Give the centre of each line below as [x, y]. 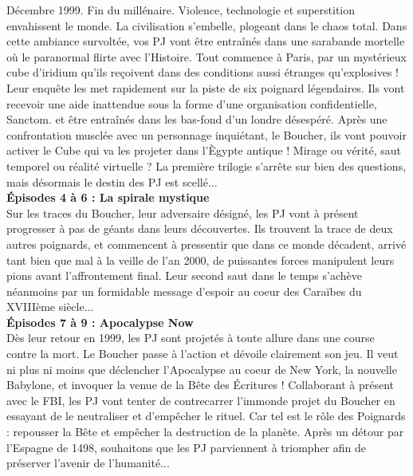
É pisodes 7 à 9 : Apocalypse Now [100, 322]
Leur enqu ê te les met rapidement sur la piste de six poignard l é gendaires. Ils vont [206, 87]
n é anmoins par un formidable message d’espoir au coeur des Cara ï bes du [184, 291]
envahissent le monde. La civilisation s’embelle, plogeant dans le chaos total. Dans [207, 25]
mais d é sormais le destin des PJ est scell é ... [112, 181]
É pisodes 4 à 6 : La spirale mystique [108, 197]
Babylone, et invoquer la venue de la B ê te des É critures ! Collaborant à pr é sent [200, 385]
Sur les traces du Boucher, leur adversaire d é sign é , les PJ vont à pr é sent [183, 212]
